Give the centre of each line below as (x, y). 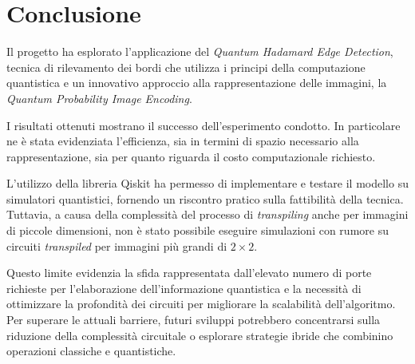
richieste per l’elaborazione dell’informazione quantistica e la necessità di (184, 288)
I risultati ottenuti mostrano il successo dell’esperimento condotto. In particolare (204, 125)
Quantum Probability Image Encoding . (99, 98)
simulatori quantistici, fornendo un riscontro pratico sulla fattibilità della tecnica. (205, 198)
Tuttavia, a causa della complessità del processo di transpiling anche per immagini (207, 214)
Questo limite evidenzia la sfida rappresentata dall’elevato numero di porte (189, 273)
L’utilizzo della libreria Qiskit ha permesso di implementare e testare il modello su (207, 183)
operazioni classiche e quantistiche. (91, 351)
